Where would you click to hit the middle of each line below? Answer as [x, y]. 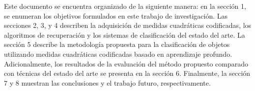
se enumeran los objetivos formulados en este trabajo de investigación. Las [116, 15]
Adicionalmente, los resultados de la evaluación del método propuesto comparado [126, 63]
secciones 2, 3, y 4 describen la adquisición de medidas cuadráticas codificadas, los [128, 25]
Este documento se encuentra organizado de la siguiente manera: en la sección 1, [125, 6]
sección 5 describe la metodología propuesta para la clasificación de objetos [117, 44]
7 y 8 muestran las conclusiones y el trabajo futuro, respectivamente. [107, 82]
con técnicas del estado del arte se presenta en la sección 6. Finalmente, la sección [127, 73]
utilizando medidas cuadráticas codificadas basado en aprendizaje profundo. [118, 54]
